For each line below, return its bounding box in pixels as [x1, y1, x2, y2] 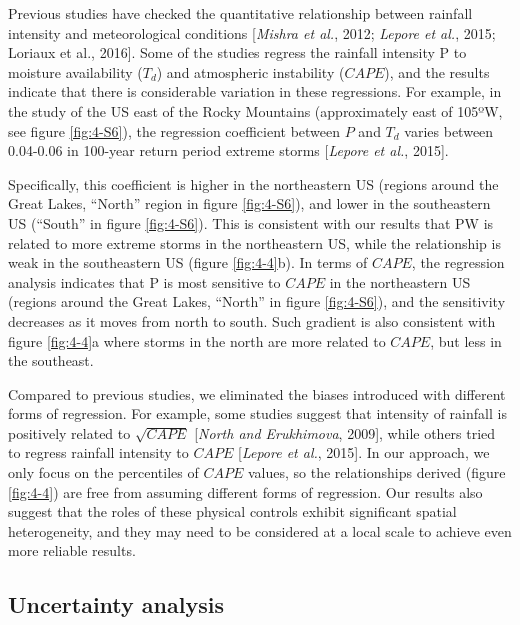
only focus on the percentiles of [8, 462, 199, 483]
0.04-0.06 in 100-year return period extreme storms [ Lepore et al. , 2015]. [8, 140, 449, 161]
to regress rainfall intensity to [8, 442, 189, 463]
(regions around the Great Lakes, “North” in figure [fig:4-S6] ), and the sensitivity [8, 291, 506, 312]
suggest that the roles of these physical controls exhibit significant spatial [8, 501, 457, 522]
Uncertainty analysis [8, 589, 224, 620]
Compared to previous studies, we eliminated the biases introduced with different [8, 383, 506, 404]
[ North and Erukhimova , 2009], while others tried [194, 422, 496, 443]
